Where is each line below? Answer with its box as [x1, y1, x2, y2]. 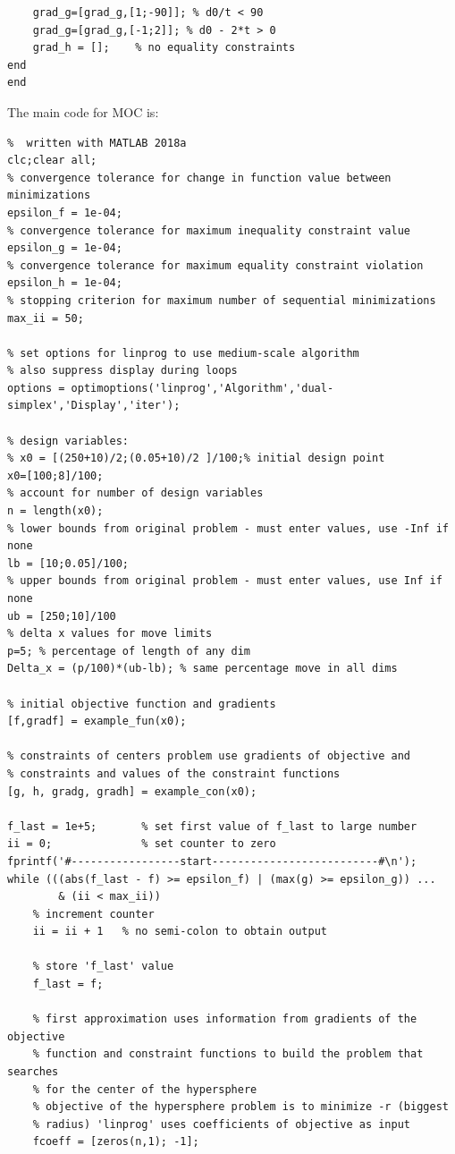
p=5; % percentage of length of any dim [7, 644, 251, 658]
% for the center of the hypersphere [32, 1082, 257, 1096]
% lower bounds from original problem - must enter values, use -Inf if [7, 522, 449, 535]
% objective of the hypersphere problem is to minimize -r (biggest [32, 1100, 449, 1114]
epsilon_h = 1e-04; [7, 276, 122, 290]
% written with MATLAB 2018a [7, 136, 187, 149]
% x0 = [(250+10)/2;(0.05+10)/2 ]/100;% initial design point [7, 452, 385, 465]
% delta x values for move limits [7, 627, 213, 641]
